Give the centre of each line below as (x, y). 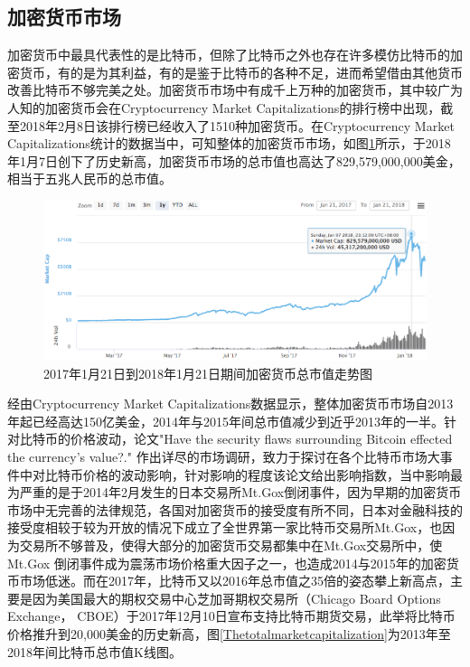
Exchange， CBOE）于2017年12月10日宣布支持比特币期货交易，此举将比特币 (231, 616)
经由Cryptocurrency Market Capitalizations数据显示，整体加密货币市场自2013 (230, 404)
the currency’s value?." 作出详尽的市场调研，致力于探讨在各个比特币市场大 (224, 456)
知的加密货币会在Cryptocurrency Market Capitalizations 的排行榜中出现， (230, 107)
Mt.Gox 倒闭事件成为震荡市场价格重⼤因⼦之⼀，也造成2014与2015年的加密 (227, 563)
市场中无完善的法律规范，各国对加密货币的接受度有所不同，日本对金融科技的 (235, 509)
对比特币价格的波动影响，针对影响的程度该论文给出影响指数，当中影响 (241, 474)
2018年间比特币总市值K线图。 (94, 651)
